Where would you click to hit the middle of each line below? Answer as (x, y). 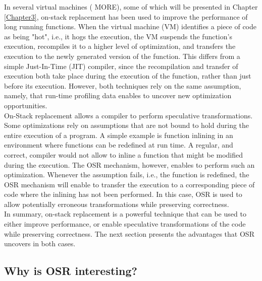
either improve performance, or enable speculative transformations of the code (125, 224)
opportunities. (26, 105)
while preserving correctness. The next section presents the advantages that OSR (129, 233)
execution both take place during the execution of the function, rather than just (128, 76)
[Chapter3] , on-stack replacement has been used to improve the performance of (126, 16)
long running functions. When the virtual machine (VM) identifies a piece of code (130, 26)
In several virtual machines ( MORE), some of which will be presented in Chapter (131, 7)
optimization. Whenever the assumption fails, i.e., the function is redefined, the (127, 174)
